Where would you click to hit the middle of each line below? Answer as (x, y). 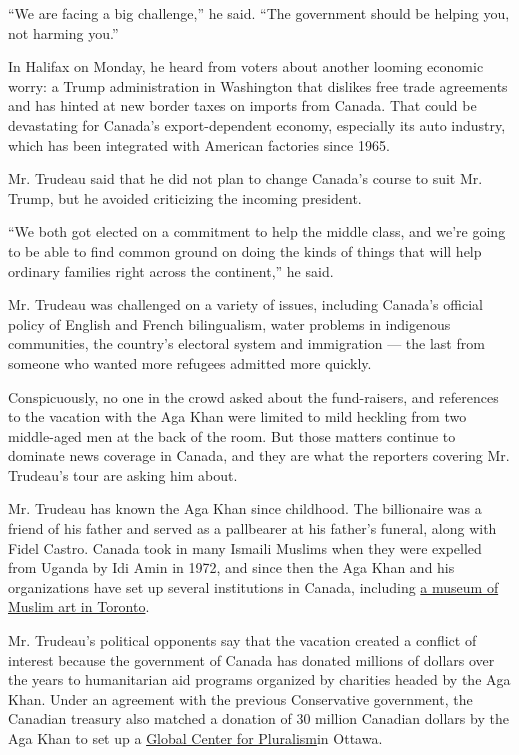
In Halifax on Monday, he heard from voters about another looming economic (246, 66)
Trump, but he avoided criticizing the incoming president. (185, 197)
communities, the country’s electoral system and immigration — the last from (246, 343)
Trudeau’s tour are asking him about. (123, 474)
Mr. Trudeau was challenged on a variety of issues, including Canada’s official (245, 304)
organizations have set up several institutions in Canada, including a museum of (253, 586)
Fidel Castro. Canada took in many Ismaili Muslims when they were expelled (245, 547)
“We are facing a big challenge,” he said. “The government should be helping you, (259, 13)
